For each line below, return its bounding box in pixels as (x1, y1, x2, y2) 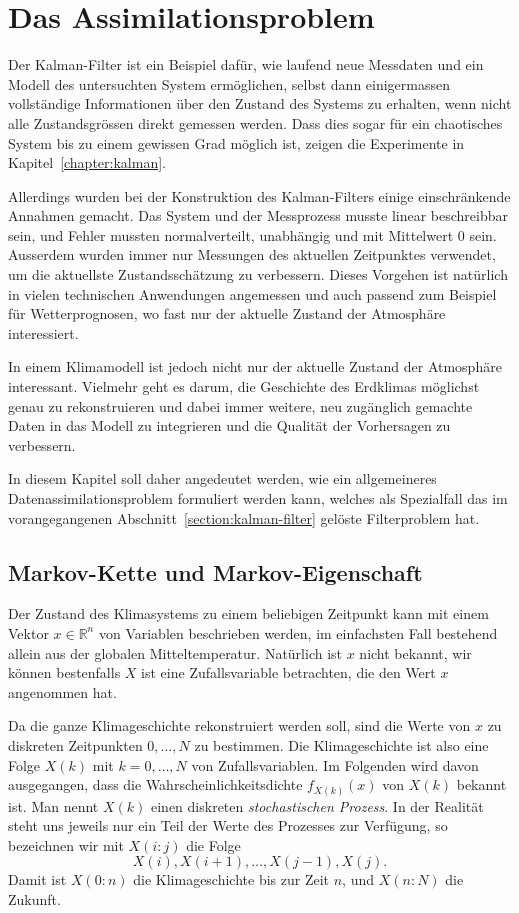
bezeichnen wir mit (8, 834, 124, 855)
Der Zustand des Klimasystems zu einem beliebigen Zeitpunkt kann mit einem (8, 603, 489, 624)
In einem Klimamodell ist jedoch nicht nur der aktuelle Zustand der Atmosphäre (8, 356, 502, 377)
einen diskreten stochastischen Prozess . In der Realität (151, 795, 484, 816)
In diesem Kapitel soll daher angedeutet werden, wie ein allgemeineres (8, 468, 437, 489)
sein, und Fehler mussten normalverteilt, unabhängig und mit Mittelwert (8, 224, 454, 245)
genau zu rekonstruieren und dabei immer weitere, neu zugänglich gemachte (8, 395, 473, 416)
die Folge (186, 834, 241, 855)
